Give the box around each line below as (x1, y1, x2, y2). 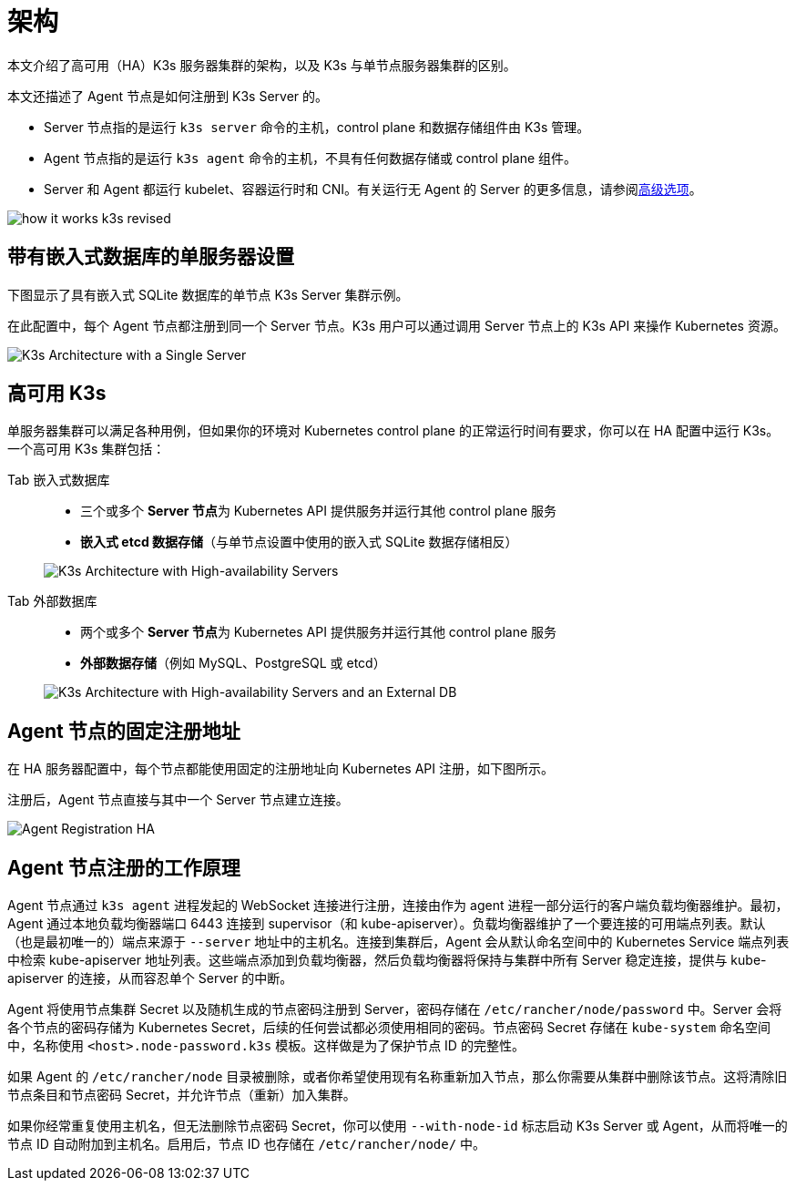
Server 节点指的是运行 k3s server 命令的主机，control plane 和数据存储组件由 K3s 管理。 (44, 118, 590, 135)
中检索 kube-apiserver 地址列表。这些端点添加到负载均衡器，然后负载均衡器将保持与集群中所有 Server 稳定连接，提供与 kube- (7, 952, 767, 968)
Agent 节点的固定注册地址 (7, 719, 240, 742)
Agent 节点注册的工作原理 (7, 855, 240, 879)
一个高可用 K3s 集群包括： (7, 441, 166, 457)
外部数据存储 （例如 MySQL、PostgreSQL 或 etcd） (80, 655, 386, 671)
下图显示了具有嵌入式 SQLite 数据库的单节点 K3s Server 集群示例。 (7, 286, 409, 302)
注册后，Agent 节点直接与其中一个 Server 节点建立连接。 (7, 792, 349, 808)
